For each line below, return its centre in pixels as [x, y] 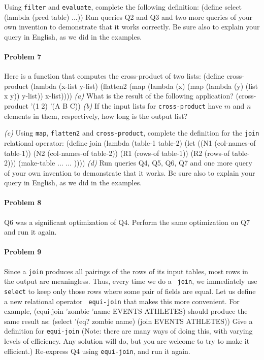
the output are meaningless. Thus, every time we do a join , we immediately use [131, 281]
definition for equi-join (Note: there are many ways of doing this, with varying [128, 331]
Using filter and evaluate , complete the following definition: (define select [123, 7]
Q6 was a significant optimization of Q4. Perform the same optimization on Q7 [127, 222]
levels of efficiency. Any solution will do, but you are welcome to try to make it [127, 341]
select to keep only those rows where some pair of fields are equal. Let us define [130, 291]
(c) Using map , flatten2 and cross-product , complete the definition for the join [132, 133]
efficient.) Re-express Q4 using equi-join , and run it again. [97, 351]
